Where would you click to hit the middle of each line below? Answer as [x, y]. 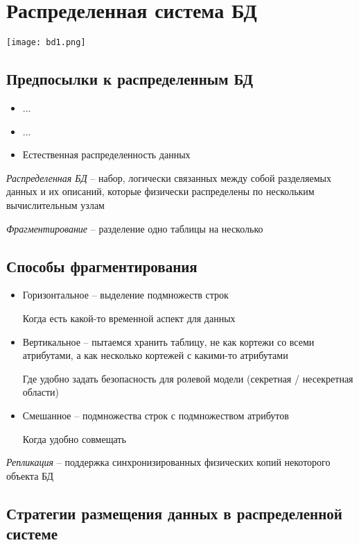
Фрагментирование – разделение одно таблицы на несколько [135, 228]
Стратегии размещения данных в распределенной [174, 513]
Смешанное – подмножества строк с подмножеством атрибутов [156, 415]
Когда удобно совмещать [74, 438]
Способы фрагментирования [102, 266]
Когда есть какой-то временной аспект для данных [129, 318]
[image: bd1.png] [46, 43]
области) [41, 392]
